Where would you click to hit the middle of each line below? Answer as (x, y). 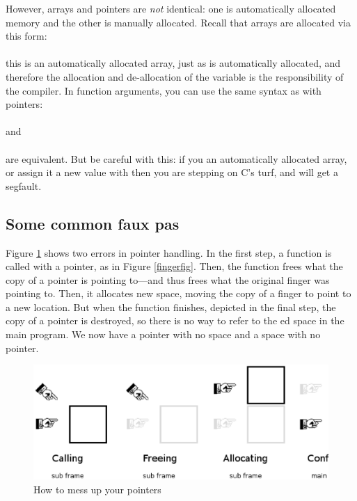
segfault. (24, 185)
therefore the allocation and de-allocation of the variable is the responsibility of (175, 76)
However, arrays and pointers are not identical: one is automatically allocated (171, 8)
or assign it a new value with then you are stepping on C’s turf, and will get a (172, 172)
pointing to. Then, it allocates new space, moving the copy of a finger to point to (178, 293)
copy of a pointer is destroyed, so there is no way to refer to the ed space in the (175, 320)
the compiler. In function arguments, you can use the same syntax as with (164, 90)
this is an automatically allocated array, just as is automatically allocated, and (173, 63)
